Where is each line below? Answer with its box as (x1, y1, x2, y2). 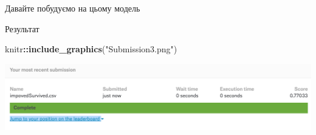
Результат (5, 22, 39, 35)
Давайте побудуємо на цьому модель (5, 2, 140, 14)
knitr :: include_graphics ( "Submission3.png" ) (5, 43, 177, 55)
